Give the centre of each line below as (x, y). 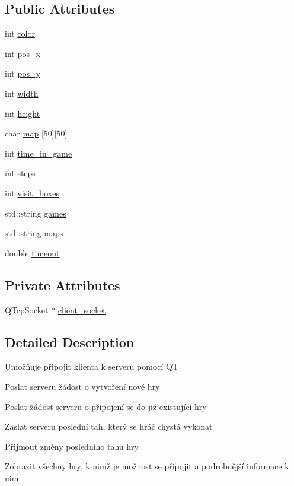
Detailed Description (70, 342)
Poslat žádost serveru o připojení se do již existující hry (106, 406)
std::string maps (34, 233)
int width (22, 93)
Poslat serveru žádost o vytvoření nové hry (82, 386)
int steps (20, 173)
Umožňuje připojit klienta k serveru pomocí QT (92, 366)
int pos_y (23, 73)
